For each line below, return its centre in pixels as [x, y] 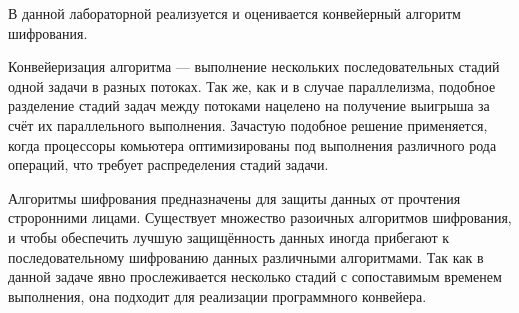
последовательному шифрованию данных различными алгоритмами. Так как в [246, 256]
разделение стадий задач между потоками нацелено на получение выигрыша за [249, 105]
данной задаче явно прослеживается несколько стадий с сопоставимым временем [255, 276]
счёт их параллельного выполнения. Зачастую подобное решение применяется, [248, 124]
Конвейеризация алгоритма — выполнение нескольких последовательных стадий [254, 66]
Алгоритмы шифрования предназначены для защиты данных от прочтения [234, 197]
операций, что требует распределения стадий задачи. [168, 164]
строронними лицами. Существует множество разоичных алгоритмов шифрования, [260, 217]
